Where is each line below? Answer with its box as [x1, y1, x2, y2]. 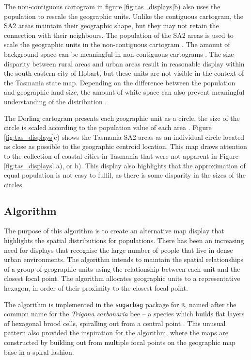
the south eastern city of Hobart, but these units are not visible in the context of [4, 68, 244, 78]
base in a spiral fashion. [4, 346, 74, 357]
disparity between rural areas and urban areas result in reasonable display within [4, 58, 245, 68]
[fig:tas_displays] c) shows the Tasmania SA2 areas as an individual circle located [4, 131, 245, 142]
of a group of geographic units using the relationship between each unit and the [4, 263, 240, 274]
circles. [4, 179, 24, 189]
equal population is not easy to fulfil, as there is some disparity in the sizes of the [4, 170, 246, 180]
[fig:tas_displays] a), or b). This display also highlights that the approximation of [4, 160, 246, 170]
